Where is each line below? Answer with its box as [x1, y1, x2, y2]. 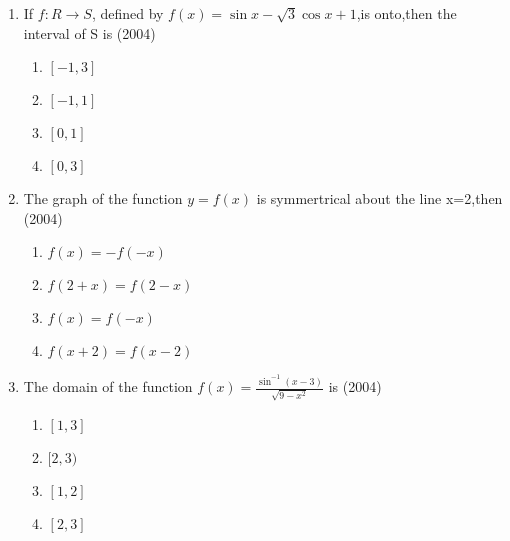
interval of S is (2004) [23, 22, 156, 43]
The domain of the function [23, 376, 193, 397]
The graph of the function [23, 188, 183, 209]
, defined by [91, 3, 164, 23]
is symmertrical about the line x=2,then [256, 188, 503, 209]
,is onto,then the [356, 3, 457, 23]
